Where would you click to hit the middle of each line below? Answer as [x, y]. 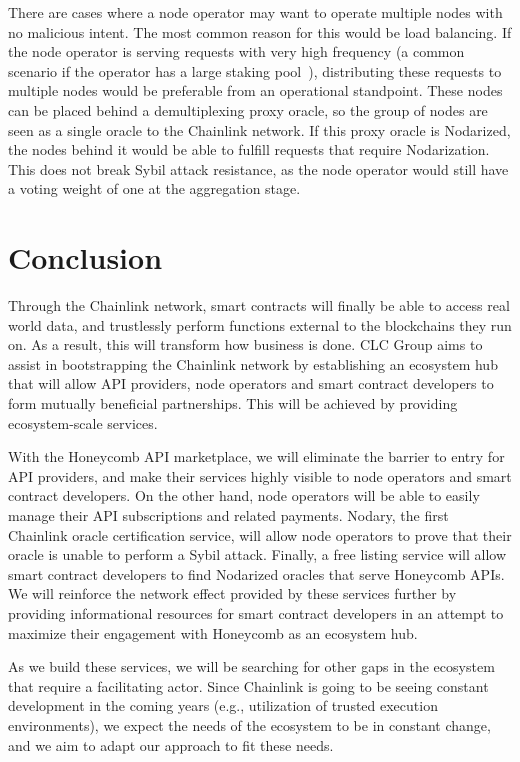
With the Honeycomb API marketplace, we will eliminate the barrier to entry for [256, 456]
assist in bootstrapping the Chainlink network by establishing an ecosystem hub [253, 363]
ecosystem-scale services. [83, 422]
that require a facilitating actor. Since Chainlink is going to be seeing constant [248, 685]
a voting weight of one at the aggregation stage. [154, 188]
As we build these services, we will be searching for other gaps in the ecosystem [251, 666]
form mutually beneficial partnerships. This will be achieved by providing [233, 403]
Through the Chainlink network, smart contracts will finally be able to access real [259, 305]
